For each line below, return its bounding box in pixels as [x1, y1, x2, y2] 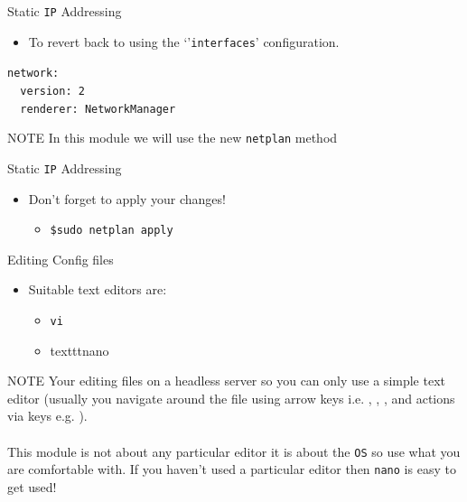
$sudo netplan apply [50, 224, 173, 237]
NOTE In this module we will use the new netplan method [7, 128, 338, 147]
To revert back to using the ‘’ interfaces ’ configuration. [28, 32, 340, 51]
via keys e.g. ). [7, 406, 88, 425]
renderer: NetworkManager [20, 102, 176, 116]
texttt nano [50, 340, 109, 359]
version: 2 [20, 84, 85, 98]
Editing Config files [7, 249, 114, 268]
